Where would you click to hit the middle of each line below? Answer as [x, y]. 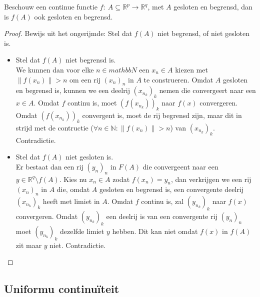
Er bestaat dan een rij [49, 166]
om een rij [85, 79]
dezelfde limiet [82, 231]
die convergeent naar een [180, 166]
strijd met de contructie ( [54, 127]
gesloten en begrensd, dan [213, 6]
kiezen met [191, 69]
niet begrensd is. [91, 60]
